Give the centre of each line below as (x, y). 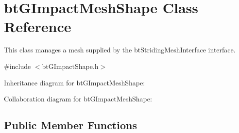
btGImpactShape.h (70, 66)
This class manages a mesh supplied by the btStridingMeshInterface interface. (120, 50)
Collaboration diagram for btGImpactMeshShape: (78, 99)
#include (17, 66)
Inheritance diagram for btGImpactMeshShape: (75, 82)
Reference (38, 26)
